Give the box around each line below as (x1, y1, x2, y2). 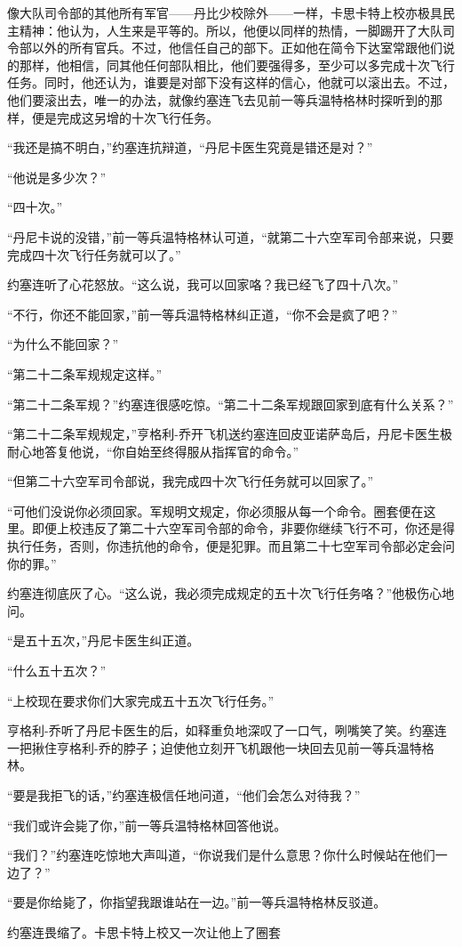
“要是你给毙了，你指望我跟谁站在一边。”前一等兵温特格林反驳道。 (7, 893, 386, 911)
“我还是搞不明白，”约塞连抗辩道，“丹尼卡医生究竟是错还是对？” (7, 138, 373, 157)
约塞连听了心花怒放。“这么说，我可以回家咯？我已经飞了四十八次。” (7, 275, 399, 294)
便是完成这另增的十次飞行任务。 (31, 108, 219, 126)
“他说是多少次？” (7, 167, 107, 186)
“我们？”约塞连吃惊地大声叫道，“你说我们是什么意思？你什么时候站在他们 (7, 846, 435, 864)
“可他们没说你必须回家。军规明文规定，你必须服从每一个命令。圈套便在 (7, 501, 424, 520)
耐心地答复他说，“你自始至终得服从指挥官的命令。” (7, 441, 299, 460)
